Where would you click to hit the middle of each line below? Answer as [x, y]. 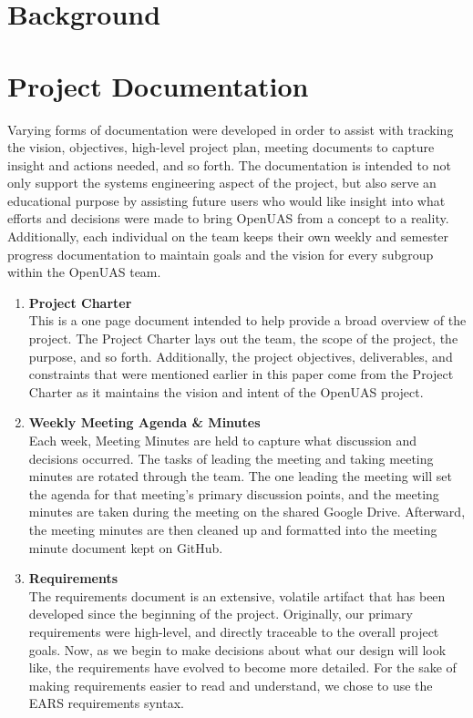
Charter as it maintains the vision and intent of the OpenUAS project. [226, 391]
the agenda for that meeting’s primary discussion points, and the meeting [234, 493]
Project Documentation [158, 85]
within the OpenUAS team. [84, 272]
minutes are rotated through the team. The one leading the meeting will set [240, 476]
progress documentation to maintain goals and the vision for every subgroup [221, 254]
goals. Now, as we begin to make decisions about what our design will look [237, 649]
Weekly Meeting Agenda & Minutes [144, 422]
